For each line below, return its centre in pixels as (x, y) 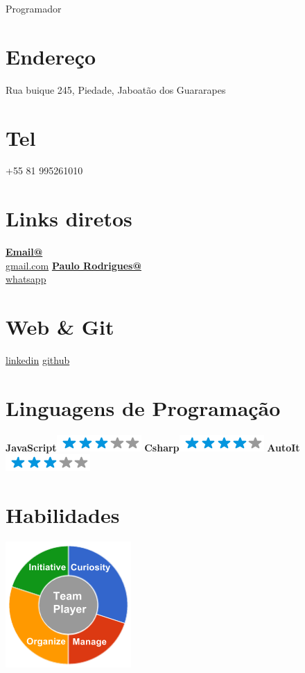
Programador (34, 8)
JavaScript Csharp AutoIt (153, 447)
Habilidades (63, 515)
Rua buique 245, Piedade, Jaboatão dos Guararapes (116, 89)
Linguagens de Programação (143, 407)
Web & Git (60, 327)
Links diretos (69, 218)
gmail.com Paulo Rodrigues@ (73, 265)
